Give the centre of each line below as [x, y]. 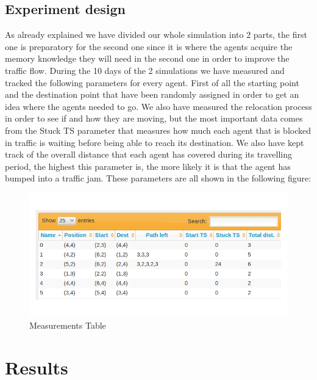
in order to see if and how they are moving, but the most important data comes [154, 118]
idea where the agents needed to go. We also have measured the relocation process [158, 106]
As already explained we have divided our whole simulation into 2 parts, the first [156, 35]
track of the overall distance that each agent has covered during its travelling [148, 154]
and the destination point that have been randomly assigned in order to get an [152, 94]
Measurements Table [68, 325]
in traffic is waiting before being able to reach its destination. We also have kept [155, 142]
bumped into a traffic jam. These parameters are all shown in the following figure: [158, 178]
